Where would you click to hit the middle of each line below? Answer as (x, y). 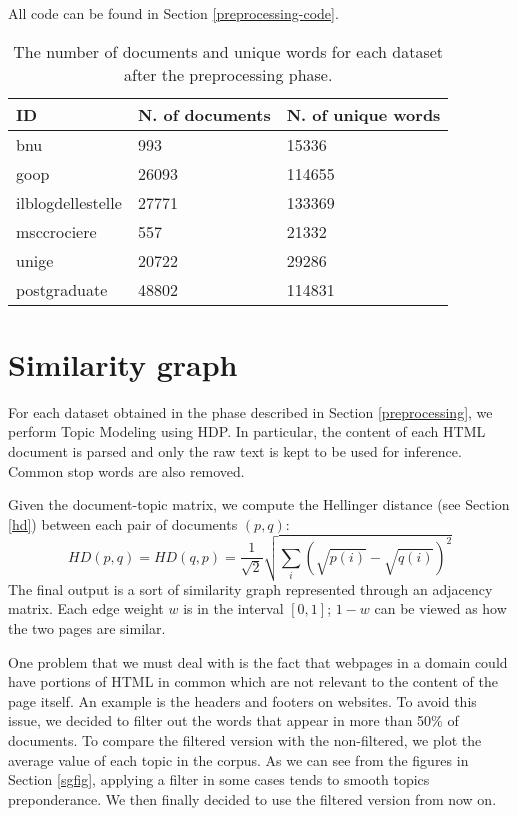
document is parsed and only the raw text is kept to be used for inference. (235, 450)
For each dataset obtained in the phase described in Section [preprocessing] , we (250, 411)
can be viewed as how (440, 608)
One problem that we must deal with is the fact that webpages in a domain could (258, 661)
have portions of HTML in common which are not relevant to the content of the (253, 681)
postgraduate (62, 289)
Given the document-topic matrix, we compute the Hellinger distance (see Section (259, 504)
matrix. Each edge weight (86, 608)
